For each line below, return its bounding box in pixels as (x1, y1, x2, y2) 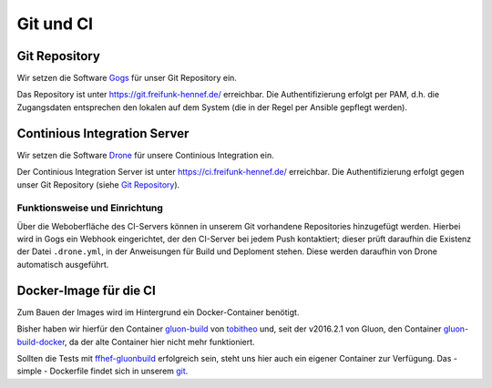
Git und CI (16, 14, 94, 34)
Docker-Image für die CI (16, 282, 157, 298)
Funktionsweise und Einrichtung (16, 201, 164, 214)
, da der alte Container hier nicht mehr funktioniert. (64, 336, 255, 347)
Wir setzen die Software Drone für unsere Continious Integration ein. (16, 149, 274, 160)
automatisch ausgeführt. (16, 259, 109, 270)
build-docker (16, 336, 66, 347)
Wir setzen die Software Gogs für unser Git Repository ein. (16, 73, 237, 84)
